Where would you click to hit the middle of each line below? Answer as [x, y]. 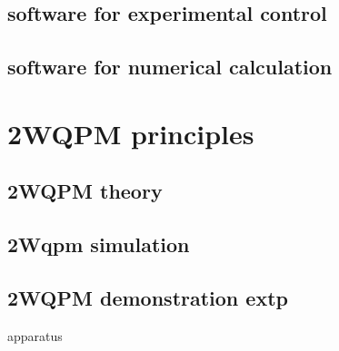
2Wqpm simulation [99, 244]
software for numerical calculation [170, 67]
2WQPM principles [131, 133]
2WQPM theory [85, 191]
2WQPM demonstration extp [148, 297]
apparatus [35, 335]
